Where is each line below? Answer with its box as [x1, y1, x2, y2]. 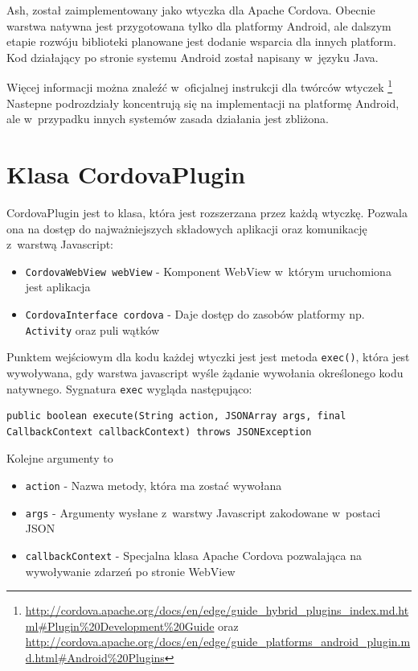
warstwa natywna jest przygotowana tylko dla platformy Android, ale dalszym [6, 17, 391, 34]
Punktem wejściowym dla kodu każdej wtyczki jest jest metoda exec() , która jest [6, 348, 410, 365]
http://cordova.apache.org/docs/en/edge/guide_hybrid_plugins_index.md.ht [25, 602, 409, 619]
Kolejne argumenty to [6, 450, 113, 467]
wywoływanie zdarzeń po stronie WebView [25, 562, 236, 579]
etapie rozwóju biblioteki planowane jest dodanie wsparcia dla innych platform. [6, 33, 396, 50]
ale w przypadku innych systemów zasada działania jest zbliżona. [6, 110, 329, 127]
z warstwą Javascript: [6, 236, 114, 253]
